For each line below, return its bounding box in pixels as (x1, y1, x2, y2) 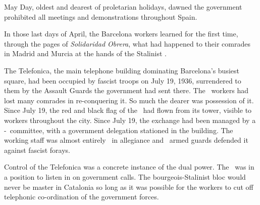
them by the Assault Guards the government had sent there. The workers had (4, 85, 249, 96)
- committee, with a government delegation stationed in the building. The (4, 125, 233, 135)
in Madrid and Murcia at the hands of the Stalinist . (4, 48, 167, 59)
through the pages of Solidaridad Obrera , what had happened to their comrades (4, 38, 250, 49)
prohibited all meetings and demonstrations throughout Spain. (4, 11, 197, 22)
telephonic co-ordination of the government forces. (4, 191, 159, 202)
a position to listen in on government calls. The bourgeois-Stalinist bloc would (4, 171, 246, 182)
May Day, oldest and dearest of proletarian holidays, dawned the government (4, 2, 242, 12)
